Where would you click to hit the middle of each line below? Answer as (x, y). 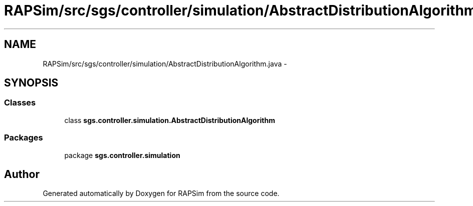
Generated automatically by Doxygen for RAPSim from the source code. (161, 193)
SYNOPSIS (31, 83)
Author (22, 174)
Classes (20, 103)
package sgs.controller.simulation (122, 155)
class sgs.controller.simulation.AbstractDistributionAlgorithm (170, 120)
